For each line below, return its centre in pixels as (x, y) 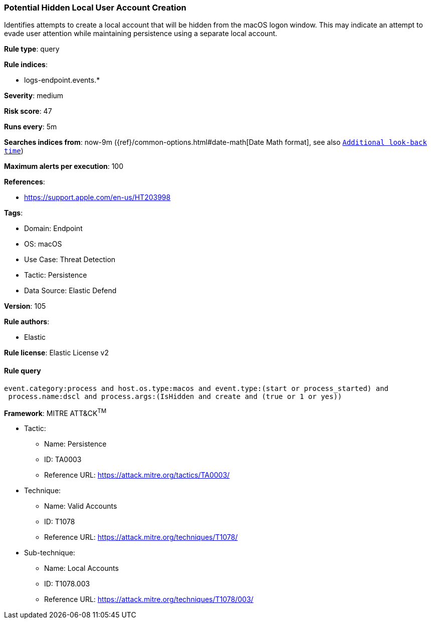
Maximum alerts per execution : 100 (64, 166)
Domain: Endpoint (53, 229)
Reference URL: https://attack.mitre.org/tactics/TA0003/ (137, 475)
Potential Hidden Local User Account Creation (95, 8)
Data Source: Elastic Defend (70, 291)
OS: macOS (43, 244)
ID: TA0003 (63, 460)
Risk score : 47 (28, 111)
